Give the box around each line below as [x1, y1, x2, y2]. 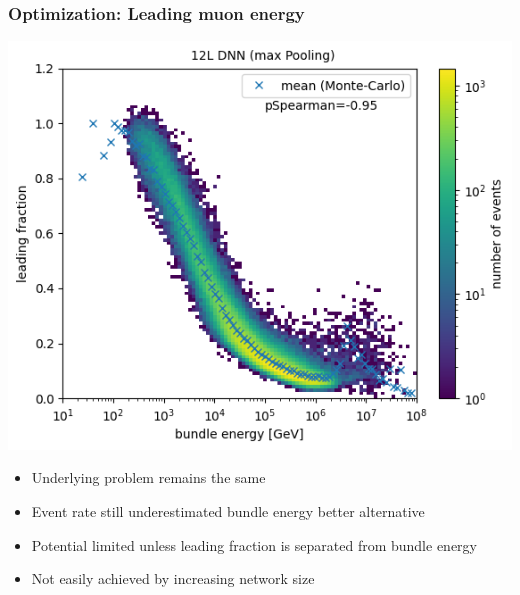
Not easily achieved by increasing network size [31, 568, 315, 589]
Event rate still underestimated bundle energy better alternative [31, 500, 425, 521]
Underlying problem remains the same [31, 467, 266, 488]
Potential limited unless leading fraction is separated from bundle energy [31, 534, 477, 555]
